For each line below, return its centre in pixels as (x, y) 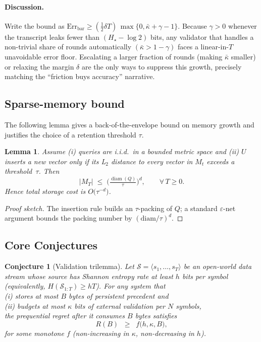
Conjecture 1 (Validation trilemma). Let (69, 266)
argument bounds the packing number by (68, 218)
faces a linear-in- (203, 47)
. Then (49, 171)
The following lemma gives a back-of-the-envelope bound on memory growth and (129, 124)
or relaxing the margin (39, 66)
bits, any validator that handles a (202, 37)
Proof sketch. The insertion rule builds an (69, 208)
